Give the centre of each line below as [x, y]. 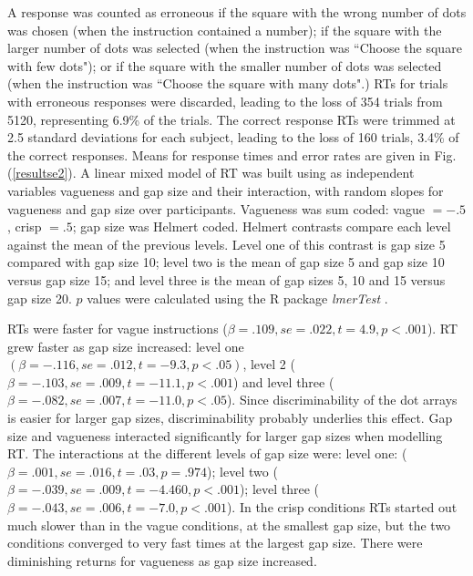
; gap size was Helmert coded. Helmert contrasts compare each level [262, 226]
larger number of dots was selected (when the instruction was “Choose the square [235, 48]
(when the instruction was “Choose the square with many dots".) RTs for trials [228, 83]
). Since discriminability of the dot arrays [342, 400]
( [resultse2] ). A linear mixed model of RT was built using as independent [211, 173]
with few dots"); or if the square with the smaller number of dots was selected [225, 65]
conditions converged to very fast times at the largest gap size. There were [215, 543]
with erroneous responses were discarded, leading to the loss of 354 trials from [225, 101]
